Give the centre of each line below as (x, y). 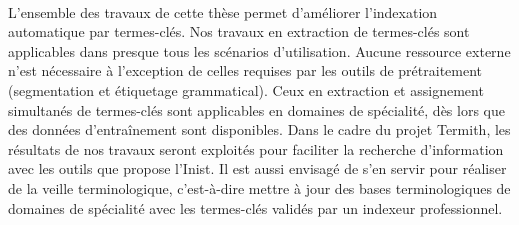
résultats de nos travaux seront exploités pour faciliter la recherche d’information (256, 148)
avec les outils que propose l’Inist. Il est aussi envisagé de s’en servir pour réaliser (257, 168)
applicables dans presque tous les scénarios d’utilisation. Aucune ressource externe (259, 50)
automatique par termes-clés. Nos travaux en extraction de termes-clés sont (239, 31)
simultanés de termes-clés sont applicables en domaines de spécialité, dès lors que (256, 109)
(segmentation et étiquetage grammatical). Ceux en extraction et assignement (246, 89)
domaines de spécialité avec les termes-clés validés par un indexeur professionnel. (255, 207)
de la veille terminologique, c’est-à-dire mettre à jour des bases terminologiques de (259, 187)
